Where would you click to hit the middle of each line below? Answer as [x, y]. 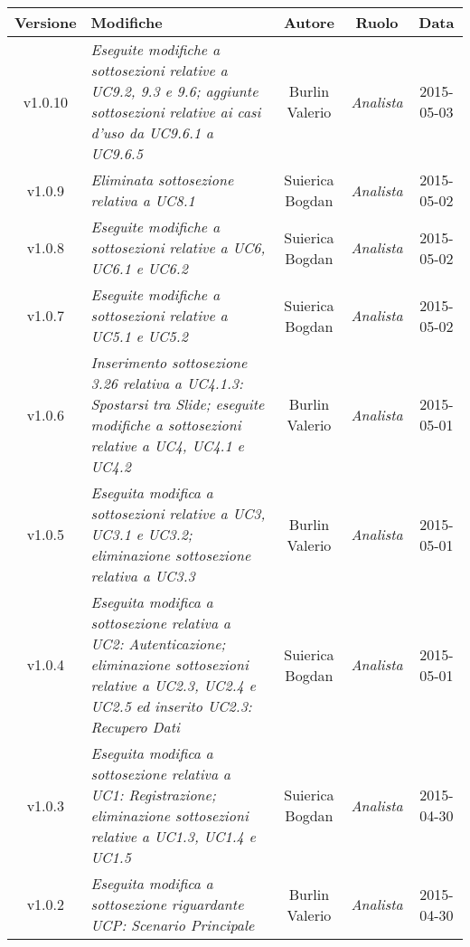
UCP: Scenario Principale [173, 925]
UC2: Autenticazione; [158, 644]
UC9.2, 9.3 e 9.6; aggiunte [174, 91]
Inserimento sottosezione [169, 362]
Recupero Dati [135, 727]
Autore [309, 22]
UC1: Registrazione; [153, 795]
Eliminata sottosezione [162, 180]
